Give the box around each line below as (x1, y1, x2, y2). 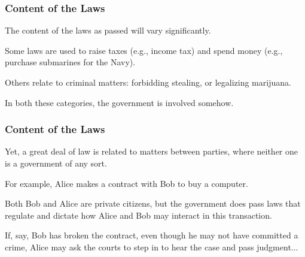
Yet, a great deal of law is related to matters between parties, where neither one (5, 145, 298, 158)
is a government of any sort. (5, 157, 107, 169)
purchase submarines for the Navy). (5, 56, 136, 68)
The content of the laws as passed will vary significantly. (5, 24, 211, 37)
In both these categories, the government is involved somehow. (5, 96, 234, 108)
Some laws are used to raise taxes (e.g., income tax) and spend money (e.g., (5, 44, 283, 56)
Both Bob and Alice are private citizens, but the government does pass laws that (5, 197, 301, 210)
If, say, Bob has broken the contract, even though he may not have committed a (5, 229, 298, 241)
